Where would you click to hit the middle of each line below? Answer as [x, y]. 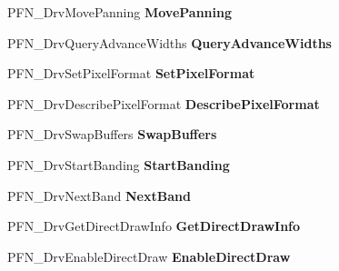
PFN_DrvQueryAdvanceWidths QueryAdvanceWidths [169, 42]
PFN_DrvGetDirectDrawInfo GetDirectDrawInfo [154, 226]
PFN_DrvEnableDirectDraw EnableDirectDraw [149, 256]
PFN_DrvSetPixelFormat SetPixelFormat [131, 73]
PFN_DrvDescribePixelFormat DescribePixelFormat [164, 103]
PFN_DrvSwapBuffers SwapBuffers [112, 134]
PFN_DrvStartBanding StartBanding [119, 164]
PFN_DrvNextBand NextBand [99, 195]
